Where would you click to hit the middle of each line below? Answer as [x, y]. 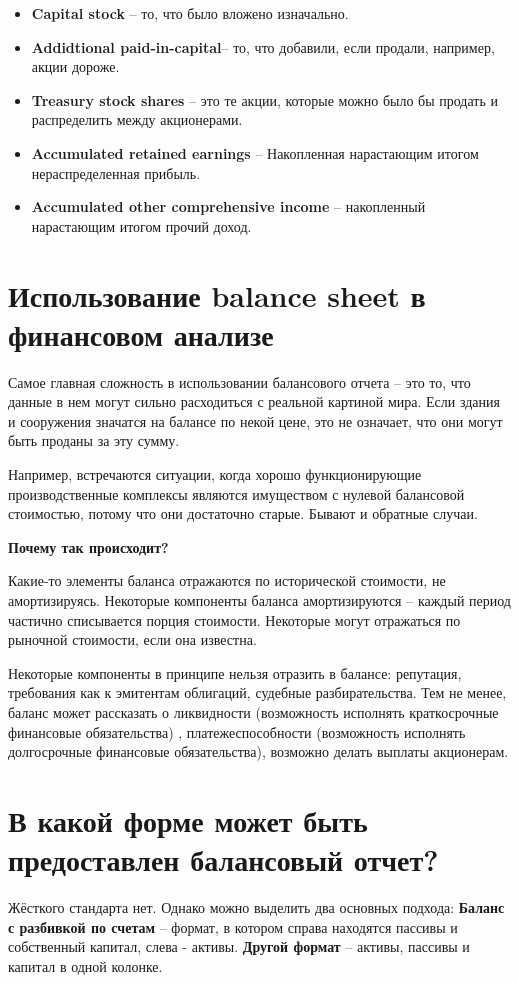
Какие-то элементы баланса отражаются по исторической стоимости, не [227, 580]
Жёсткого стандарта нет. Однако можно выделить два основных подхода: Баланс [256, 907]
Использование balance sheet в [217, 294]
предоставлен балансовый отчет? [223, 859]
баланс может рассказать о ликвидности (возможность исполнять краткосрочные [253, 711]
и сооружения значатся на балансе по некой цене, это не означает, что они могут [255, 420]
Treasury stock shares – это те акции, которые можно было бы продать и [264, 99]
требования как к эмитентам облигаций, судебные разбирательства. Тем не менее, [257, 692]
